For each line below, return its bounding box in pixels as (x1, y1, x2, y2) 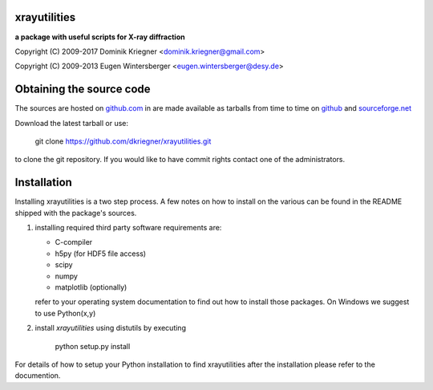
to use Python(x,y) (34, 308, 96, 318)
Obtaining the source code (14, 83, 152, 96)
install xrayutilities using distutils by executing (34, 323, 186, 333)
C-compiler (55, 238, 93, 247)
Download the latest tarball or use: (14, 118, 128, 128)
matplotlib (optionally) (55, 282, 127, 292)
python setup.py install (55, 341, 131, 351)
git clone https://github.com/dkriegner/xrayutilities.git (34, 136, 212, 146)
